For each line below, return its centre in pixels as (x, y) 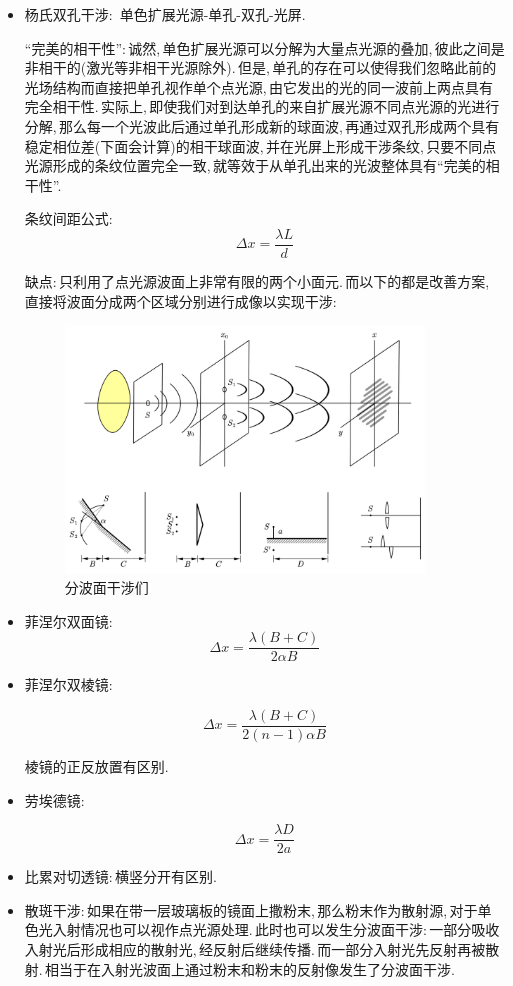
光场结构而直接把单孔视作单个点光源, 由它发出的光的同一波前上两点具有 (259, 86)
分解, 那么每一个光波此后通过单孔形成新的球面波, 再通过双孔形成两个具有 (262, 125)
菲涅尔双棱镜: (68, 684)
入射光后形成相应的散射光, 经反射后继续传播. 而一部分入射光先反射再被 (255, 949)
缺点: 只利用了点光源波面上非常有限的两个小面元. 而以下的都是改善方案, (257, 281)
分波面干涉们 (106, 587)
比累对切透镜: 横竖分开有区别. (120, 876)
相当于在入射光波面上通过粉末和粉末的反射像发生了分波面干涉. (250, 968)
